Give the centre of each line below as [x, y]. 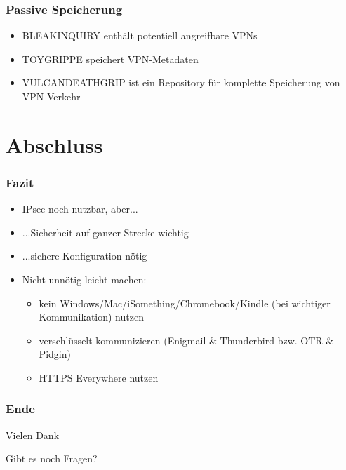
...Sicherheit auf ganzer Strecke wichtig [105, 232]
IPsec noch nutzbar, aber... [80, 209]
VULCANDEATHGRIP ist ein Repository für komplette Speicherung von [181, 82]
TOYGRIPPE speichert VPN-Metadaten [110, 59]
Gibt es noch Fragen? [52, 458]
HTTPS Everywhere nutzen [99, 377]
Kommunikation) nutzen [91, 317]
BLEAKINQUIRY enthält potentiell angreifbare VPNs [140, 35]
